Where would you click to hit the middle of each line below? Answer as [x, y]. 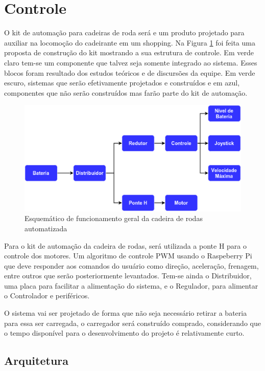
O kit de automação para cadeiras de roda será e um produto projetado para [124, 32]
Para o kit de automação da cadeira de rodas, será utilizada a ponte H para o [125, 245]
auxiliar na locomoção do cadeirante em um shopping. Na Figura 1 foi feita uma [130, 42]
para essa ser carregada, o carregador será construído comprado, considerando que [132, 323]
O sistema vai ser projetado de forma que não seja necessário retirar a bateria [126, 313]
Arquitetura [37, 361]
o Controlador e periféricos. [47, 296]
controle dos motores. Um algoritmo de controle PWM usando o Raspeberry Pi [128, 256]
